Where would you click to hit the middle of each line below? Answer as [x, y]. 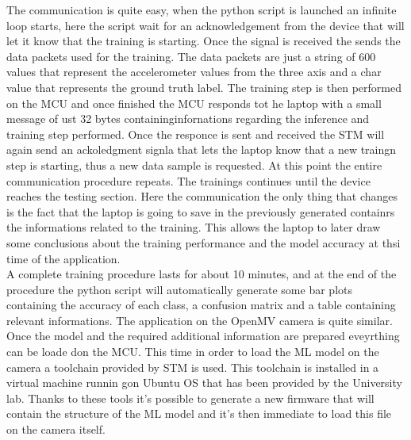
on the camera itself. [56, 429]
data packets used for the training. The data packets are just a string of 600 [191, 56]
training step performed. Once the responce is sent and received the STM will [196, 134]
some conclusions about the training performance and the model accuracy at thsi [204, 242]
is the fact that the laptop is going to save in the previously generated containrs [201, 211]
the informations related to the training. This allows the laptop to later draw [194, 227]
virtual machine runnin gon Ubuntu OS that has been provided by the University [204, 383]
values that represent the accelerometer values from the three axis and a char [194, 72]
